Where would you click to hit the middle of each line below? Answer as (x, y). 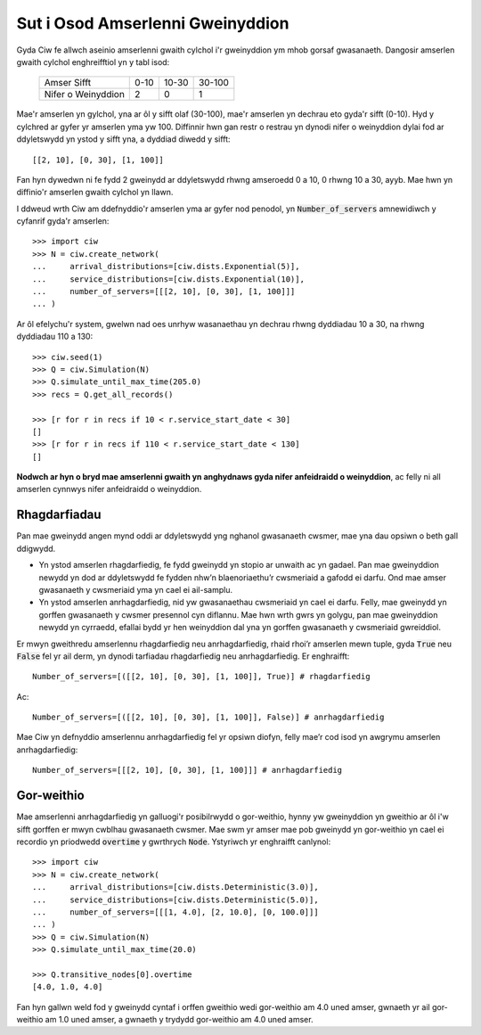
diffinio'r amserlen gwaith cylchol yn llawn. (95, 193)
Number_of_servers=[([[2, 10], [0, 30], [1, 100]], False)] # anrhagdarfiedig (208, 717)
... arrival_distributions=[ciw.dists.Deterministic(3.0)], (176, 887)
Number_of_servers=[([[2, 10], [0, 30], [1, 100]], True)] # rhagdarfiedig (201, 677)
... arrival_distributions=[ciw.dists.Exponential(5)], (166, 267)
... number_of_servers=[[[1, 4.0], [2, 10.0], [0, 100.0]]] (176, 912)
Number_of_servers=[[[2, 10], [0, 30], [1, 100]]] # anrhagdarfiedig (188, 770)
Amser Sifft (68, 83)
